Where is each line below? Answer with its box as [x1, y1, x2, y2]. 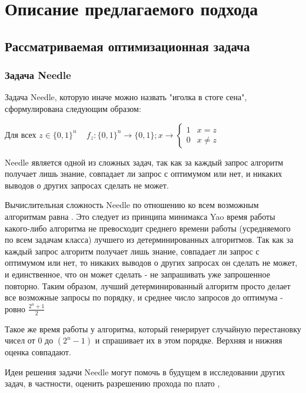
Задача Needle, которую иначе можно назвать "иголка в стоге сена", [5, 91, 247, 103]
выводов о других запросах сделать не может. [5, 179, 169, 191]
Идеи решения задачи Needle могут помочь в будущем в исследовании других [5, 365, 285, 378]
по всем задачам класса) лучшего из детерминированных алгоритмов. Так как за [5, 233, 294, 246]
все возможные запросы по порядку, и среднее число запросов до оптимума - [5, 291, 283, 303]
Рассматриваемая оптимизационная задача [5, 37, 250, 55]
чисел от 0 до [5, 334, 54, 346]
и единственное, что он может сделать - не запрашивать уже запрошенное [5, 267, 270, 280]
